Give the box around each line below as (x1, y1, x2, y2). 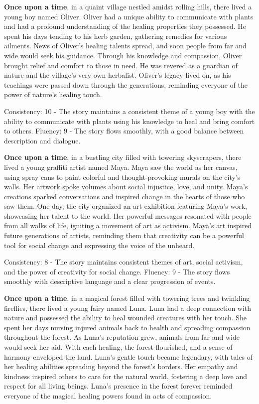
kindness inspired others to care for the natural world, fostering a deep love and (4, 371, 247, 381)
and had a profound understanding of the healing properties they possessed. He (4, 21, 247, 31)
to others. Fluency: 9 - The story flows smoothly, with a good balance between (4, 126, 244, 136)
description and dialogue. (4, 135, 81, 145)
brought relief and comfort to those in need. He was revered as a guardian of (4, 60, 238, 70)
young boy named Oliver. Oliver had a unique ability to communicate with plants (4, 11, 254, 21)
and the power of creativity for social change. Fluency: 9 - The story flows (4, 266, 230, 276)
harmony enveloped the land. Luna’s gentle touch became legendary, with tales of (4, 351, 253, 362)
